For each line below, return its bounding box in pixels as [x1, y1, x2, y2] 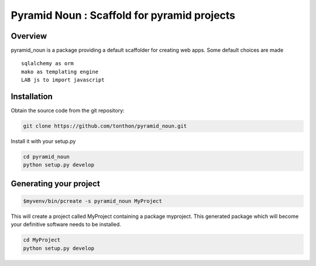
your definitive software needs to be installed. [11, 221, 121, 228]
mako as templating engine [21, 68, 99, 75]
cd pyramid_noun [23, 154, 70, 161]
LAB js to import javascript [21, 77, 105, 83]
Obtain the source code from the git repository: [11, 107, 125, 114]
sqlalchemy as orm [21, 60, 74, 67]
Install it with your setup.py [11, 138, 76, 145]
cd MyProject [23, 237, 61, 243]
